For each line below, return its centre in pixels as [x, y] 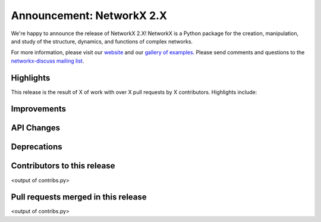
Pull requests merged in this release [79, 197]
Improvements [39, 109]
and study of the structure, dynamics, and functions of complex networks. [102, 41]
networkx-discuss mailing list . [48, 61]
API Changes [36, 128]
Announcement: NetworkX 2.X [89, 15]
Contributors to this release [63, 166]
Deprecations [37, 147]
